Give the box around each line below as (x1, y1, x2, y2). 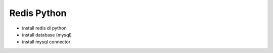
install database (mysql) (22, 31, 72, 37)
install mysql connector (22, 39, 71, 45)
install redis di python (22, 25, 67, 31)
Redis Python (9, 7, 67, 18)
